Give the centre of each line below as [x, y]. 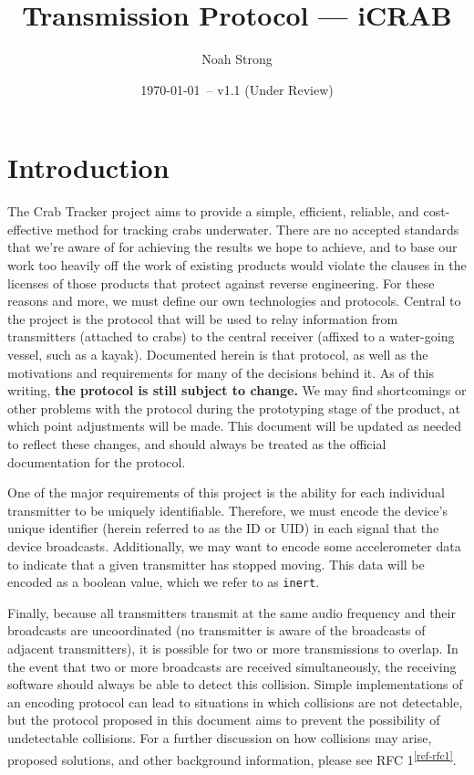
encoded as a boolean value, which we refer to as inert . [164, 582]
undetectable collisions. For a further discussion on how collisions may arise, [220, 737]
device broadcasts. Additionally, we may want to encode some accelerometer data [234, 545]
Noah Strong [237, 59]
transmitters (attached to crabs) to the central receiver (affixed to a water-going [231, 336]
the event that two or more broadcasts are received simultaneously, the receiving [232, 666]
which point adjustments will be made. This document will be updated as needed [235, 426]
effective [30, 229]
